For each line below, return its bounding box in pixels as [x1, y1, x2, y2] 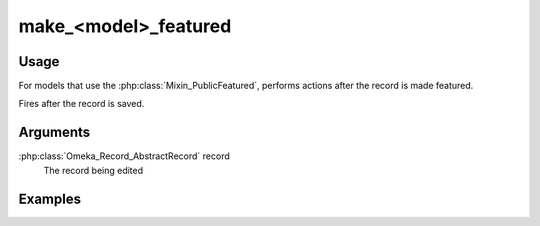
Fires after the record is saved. [18, 98, 145, 110]
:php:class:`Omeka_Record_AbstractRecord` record [18, 150, 230, 162]
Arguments [18, 124, 91, 141]
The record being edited [43, 164, 144, 176]
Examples [18, 190, 82, 207]
